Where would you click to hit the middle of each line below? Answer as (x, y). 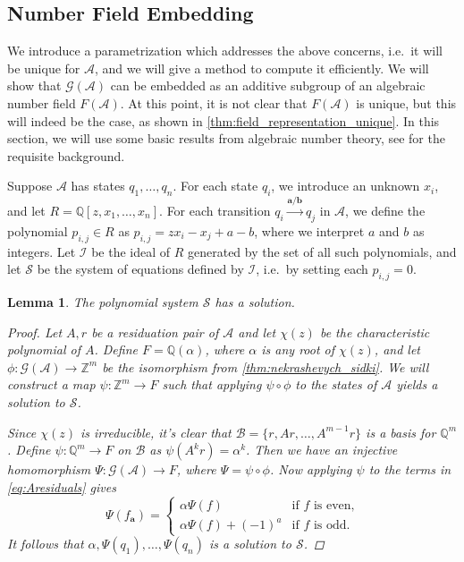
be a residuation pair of (155, 332)
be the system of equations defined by (140, 269)
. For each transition (215, 210)
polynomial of (44, 349)
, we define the (385, 210)
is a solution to (250, 544)
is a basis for (401, 432)
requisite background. (66, 155)
